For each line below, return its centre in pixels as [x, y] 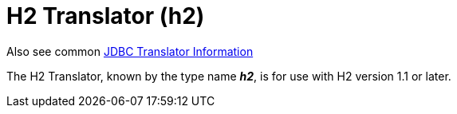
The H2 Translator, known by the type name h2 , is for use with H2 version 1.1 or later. [229, 76]
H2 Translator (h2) [106, 16]
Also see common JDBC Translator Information [130, 51]
